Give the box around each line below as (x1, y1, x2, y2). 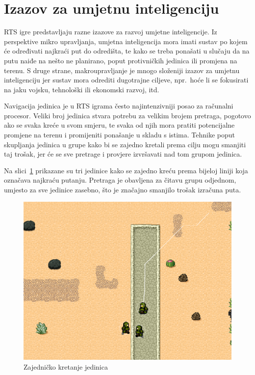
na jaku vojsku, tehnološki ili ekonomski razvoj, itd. (4, 84, 159, 94)
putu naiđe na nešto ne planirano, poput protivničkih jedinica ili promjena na (4, 55, 237, 65)
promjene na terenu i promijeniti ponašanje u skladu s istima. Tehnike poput (4, 130, 235, 140)
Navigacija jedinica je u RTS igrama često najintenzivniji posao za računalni (4, 101, 233, 111)
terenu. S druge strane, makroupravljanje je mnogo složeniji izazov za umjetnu (4, 65, 240, 75)
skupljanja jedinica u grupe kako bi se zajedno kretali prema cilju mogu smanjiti (4, 139, 246, 149)
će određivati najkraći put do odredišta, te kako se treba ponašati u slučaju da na (4, 46, 250, 56)
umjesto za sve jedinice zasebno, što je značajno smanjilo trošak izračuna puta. (4, 185, 241, 195)
